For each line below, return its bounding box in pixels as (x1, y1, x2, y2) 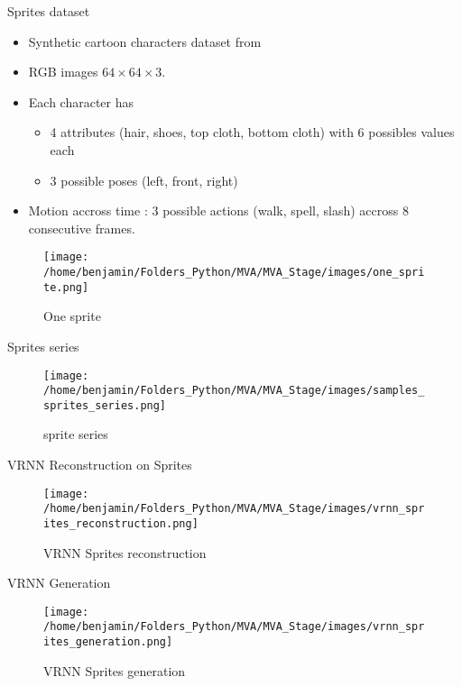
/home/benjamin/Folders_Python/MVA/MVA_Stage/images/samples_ (43, 384, 425, 398)
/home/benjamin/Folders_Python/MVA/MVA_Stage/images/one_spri (43, 266, 425, 279)
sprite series (43, 425, 108, 444)
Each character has (28, 92, 134, 111)
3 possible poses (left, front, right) (50, 170, 238, 189)
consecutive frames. (28, 218, 135, 237)
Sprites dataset (7, 2, 90, 20)
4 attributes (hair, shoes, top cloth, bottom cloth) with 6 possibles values (50, 123, 455, 142)
